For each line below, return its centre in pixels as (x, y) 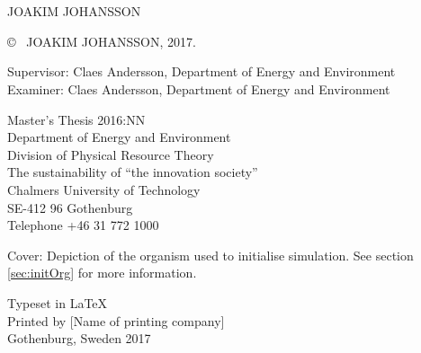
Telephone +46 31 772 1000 (83, 225)
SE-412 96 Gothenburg (70, 207)
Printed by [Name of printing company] (116, 320)
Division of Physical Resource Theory (111, 154)
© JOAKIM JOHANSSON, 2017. (102, 41)
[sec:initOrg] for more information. (102, 273)
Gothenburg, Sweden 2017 (79, 338)
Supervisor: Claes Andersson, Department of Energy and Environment (202, 71)
